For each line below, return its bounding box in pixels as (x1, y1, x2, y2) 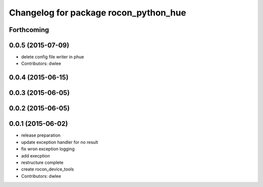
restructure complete (21, 159, 64, 165)
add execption (21, 153, 50, 158)
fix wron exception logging (21, 146, 75, 152)
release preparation (21, 132, 61, 138)
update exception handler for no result (21, 139, 98, 145)
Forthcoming (9, 26, 49, 34)
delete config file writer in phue (21, 54, 84, 60)
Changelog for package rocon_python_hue (9, 7, 187, 18)
